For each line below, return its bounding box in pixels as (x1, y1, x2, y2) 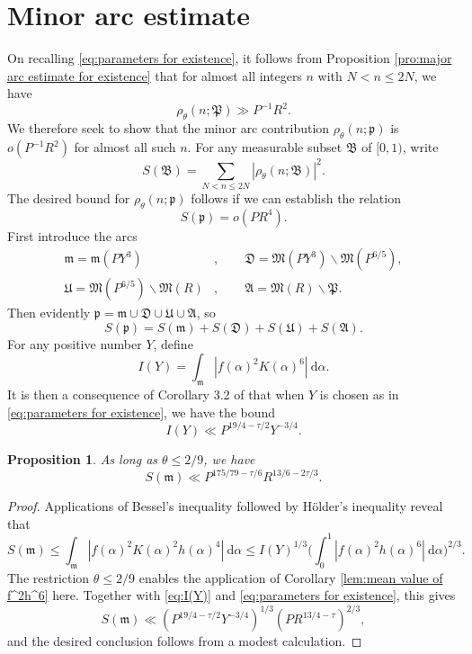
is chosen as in (319, 385, 399, 404)
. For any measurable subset (187, 138, 343, 156)
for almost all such (74, 138, 176, 156)
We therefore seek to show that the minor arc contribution (7, 119, 330, 138)
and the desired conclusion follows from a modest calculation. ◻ (7, 632, 362, 650)
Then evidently (7, 303, 91, 322)
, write (402, 138, 439, 156)
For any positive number (7, 334, 142, 353)
